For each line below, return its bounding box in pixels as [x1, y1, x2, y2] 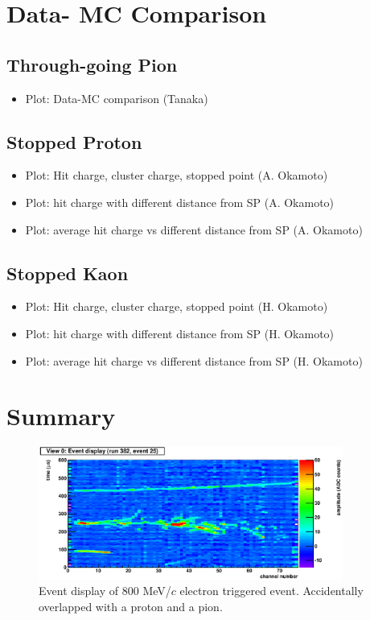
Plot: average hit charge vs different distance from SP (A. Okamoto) [25, 221, 363, 238]
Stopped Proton [6, 129, 142, 154]
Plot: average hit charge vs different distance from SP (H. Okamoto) [25, 352, 363, 369]
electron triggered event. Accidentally [179, 582, 364, 599]
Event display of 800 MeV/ [39, 582, 171, 599]
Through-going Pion [6, 52, 178, 76]
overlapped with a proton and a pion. [39, 597, 223, 614]
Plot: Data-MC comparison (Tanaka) [25, 89, 208, 106]
